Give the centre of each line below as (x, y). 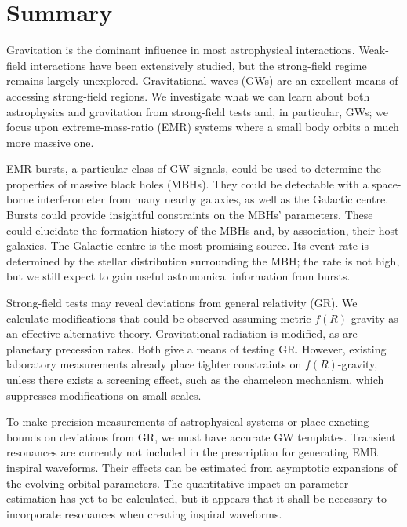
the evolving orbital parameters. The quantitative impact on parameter (178, 483)
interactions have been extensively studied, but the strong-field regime (198, 65)
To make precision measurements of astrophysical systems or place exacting (188, 421)
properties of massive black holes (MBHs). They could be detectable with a (187, 183)
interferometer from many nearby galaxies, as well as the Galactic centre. (213, 199)
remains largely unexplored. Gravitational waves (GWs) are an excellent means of (202, 81)
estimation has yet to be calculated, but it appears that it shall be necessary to (197, 498)
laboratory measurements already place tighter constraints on (154, 364)
